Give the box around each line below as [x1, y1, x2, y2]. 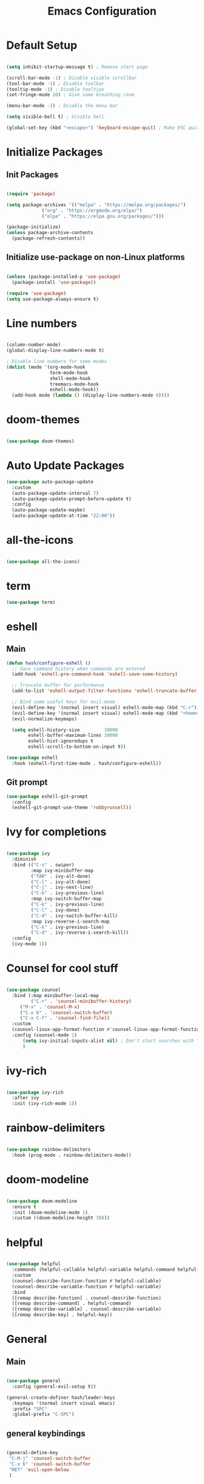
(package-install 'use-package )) [12, 279, 97, 285]
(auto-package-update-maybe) [12, 507, 86, 513]
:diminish [12, 856, 36, 863]
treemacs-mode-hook [49, 381, 99, 387]
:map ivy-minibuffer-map [30, 868, 94, 874]
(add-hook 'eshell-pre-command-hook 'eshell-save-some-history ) [12, 671, 178, 677]
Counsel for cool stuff [6, 962, 118, 975]
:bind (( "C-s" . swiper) [12, 861, 75, 868]
